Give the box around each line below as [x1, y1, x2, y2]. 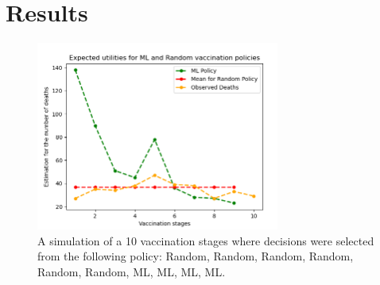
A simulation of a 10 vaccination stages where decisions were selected [37, 232, 374, 248]
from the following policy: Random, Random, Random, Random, [37, 248, 354, 264]
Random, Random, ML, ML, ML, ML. [37, 263, 226, 279]
